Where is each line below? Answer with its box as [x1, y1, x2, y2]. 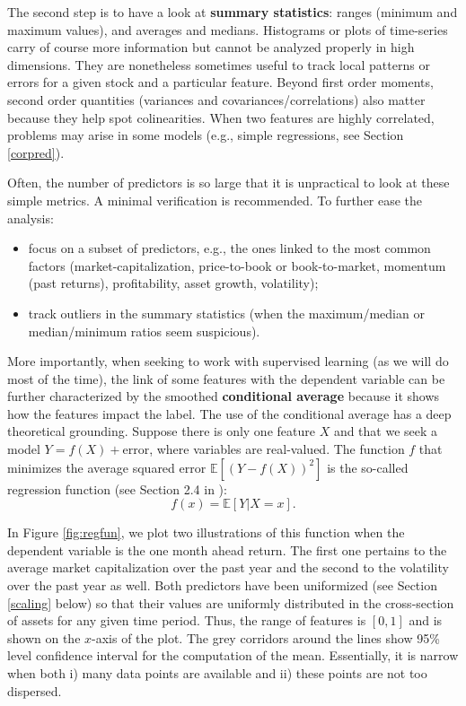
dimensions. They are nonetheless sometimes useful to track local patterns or [7, 55, 430, 74]
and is [409, 611, 443, 630]
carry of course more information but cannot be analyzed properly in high [7, 38, 415, 57]
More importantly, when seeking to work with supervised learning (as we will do [7, 352, 449, 370]
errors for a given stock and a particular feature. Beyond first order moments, [7, 73, 434, 92]
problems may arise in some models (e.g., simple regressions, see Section [7, 126, 404, 144]
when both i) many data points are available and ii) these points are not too [7, 664, 427, 682]
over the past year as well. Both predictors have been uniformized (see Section [7, 576, 437, 595]
